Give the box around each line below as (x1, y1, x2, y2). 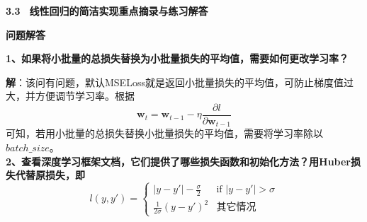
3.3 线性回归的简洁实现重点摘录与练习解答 (6, 4, 208, 18)
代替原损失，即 (15, 168, 85, 182)
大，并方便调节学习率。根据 (6, 88, 135, 103)
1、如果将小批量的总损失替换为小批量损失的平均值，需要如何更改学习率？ (6, 51, 349, 66)
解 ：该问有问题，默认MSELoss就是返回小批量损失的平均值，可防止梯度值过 (6, 74, 354, 89)
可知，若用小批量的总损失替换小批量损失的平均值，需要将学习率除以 (6, 126, 323, 141)
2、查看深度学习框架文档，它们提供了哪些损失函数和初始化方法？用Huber (6, 153, 351, 168)
